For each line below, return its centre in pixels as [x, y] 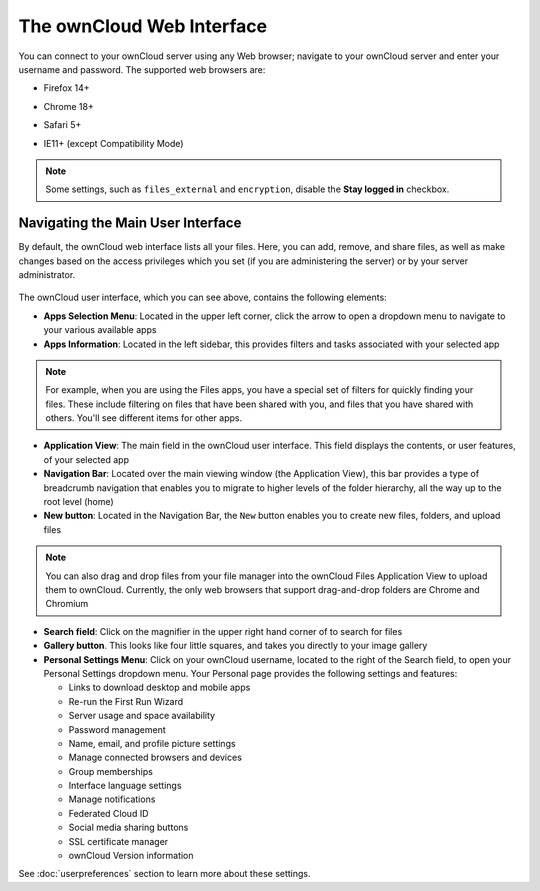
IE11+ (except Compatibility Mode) [113, 143]
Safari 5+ [62, 125]
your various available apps [100, 330]
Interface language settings [125, 786]
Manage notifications [112, 799]
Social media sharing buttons [128, 827]
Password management [117, 729]
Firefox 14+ [66, 88]
